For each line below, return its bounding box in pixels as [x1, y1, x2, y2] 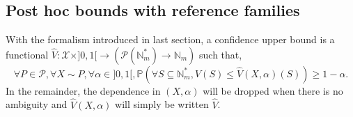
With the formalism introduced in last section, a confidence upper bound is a [6, 32, 335, 47]
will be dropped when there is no [203, 83, 343, 97]
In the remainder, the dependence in [6, 83, 161, 97]
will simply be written [115, 97, 209, 111]
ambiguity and [6, 97, 68, 111]
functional [6, 47, 49, 61]
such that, [199, 47, 242, 61]
